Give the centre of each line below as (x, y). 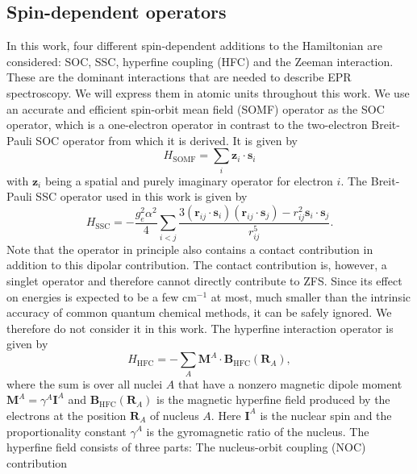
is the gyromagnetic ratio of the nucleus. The (258, 431)
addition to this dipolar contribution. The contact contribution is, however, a (197, 265)
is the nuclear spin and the (326, 415)
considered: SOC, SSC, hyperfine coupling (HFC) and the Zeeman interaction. (200, 61)
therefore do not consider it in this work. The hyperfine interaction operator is (200, 328)
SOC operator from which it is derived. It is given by (167, 140)
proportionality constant (67, 431)
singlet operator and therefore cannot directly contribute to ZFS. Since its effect (204, 280)
